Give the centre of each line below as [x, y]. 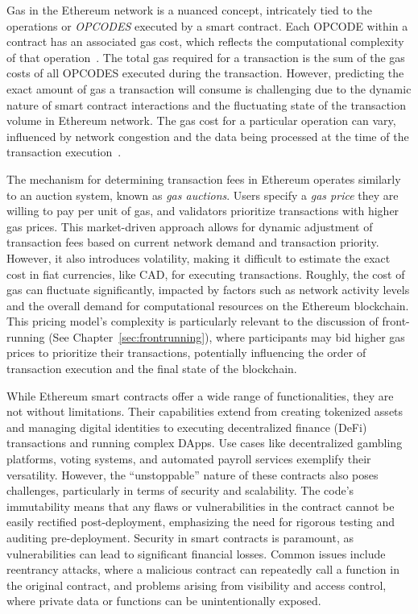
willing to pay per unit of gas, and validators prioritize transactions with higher [203, 211]
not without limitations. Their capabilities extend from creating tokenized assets [205, 411]
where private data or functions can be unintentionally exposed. [164, 601]
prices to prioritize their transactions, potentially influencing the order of [186, 353]
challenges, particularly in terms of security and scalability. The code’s [180, 490]
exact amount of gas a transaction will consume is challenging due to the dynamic [209, 88]
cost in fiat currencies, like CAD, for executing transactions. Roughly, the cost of [206, 274]
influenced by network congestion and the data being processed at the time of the [208, 136]
